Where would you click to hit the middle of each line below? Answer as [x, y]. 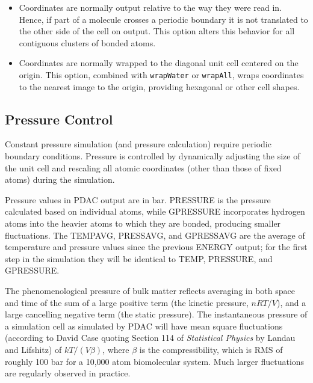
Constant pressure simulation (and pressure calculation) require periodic [138, 144]
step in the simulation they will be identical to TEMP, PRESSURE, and [139, 258]
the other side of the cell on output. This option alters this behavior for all [157, 31]
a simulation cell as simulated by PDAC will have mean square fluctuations [144, 326]
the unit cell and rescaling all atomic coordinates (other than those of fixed [143, 167]
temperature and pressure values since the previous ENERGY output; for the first [156, 247]
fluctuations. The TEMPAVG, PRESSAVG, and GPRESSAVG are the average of [155, 235]
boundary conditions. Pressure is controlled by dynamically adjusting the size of [153, 156]
